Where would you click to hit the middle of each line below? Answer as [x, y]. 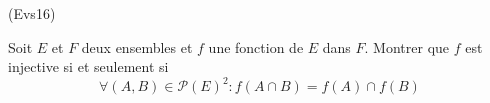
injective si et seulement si [88, 66]
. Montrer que [407, 46]
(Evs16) [32, 13]
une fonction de [256, 46]
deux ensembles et [137, 46]
